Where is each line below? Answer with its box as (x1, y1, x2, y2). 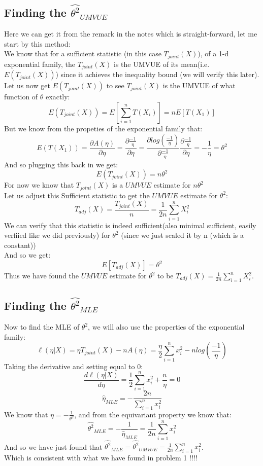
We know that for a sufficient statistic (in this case (4, 48, 161, 59)
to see (106, 80, 124, 91)
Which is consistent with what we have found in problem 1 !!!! (4, 452, 198, 463)
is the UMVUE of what (162, 80, 236, 91)
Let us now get (4, 80, 50, 91)
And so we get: (4, 249, 51, 260)
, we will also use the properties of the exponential (88, 321, 245, 332)
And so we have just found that (4, 441, 103, 452)
